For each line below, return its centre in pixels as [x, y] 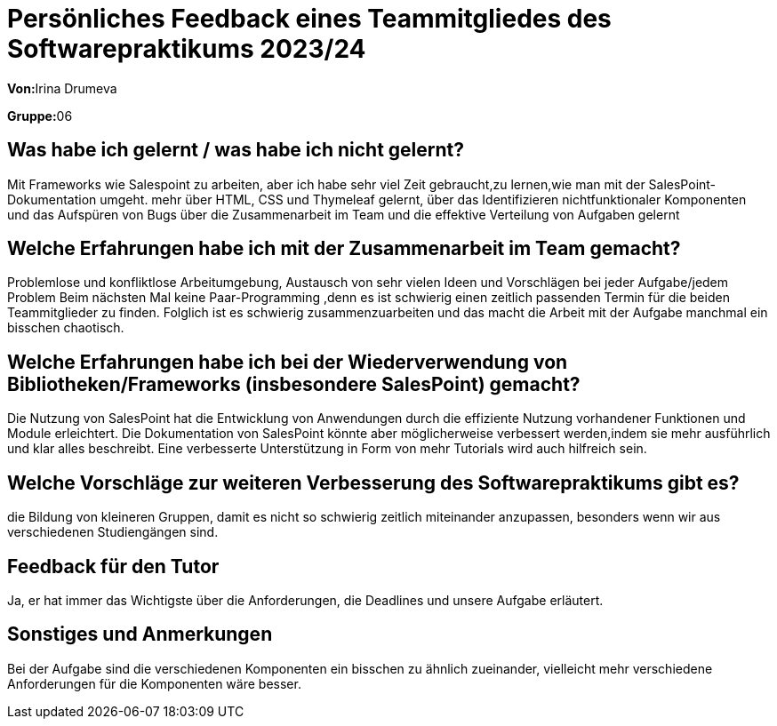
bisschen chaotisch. [66, 328]
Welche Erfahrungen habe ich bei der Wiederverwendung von [288, 362]
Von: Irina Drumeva [62, 88]
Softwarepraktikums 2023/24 [187, 49]
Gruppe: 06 [40, 116]
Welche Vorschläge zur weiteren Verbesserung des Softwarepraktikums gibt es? [373, 483]
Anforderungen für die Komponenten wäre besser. [154, 683]
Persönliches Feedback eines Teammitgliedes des [309, 19]
